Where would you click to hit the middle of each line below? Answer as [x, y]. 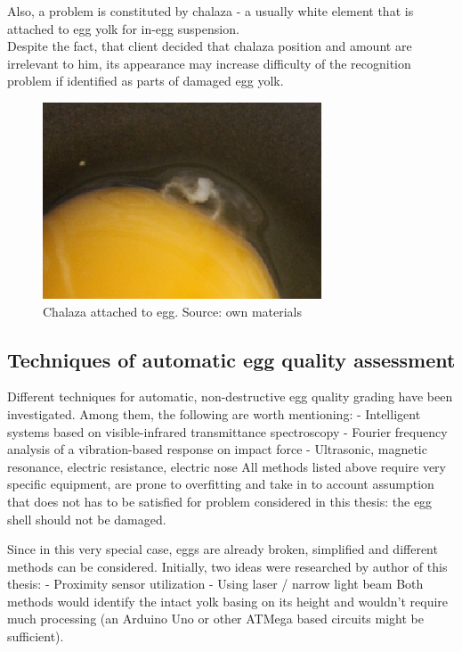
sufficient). [36, 636]
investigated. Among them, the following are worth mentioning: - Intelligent [214, 413]
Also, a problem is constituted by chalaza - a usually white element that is [211, 11]
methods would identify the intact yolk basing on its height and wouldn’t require [228, 601]
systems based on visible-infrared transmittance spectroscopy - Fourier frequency [227, 431]
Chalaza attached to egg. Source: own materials [173, 311]
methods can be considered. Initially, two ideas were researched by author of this [227, 566]
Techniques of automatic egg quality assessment [231, 359]
